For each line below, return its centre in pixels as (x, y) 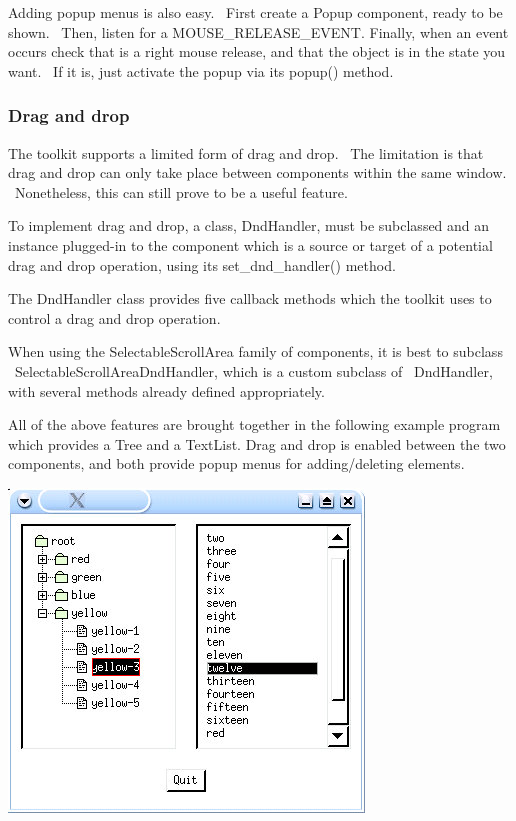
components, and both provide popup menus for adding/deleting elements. (236, 463)
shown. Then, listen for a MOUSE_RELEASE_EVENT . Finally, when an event (258, 31)
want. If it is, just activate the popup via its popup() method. (201, 70)
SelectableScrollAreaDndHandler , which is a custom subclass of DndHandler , (254, 370)
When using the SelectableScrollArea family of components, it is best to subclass (255, 351)
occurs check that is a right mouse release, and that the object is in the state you (257, 51)
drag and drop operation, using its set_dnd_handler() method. (202, 264)
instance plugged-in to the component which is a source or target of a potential (250, 244)
